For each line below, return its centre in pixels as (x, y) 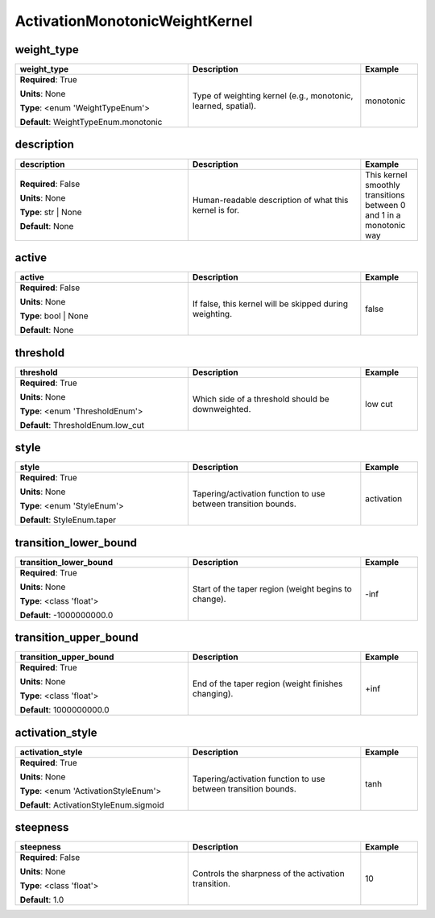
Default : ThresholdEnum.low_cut (82, 425)
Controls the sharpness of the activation (269, 874)
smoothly (383, 185)
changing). (213, 694)
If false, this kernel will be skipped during (270, 304)
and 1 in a (383, 215)
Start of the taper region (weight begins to (272, 588)
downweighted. (222, 409)
